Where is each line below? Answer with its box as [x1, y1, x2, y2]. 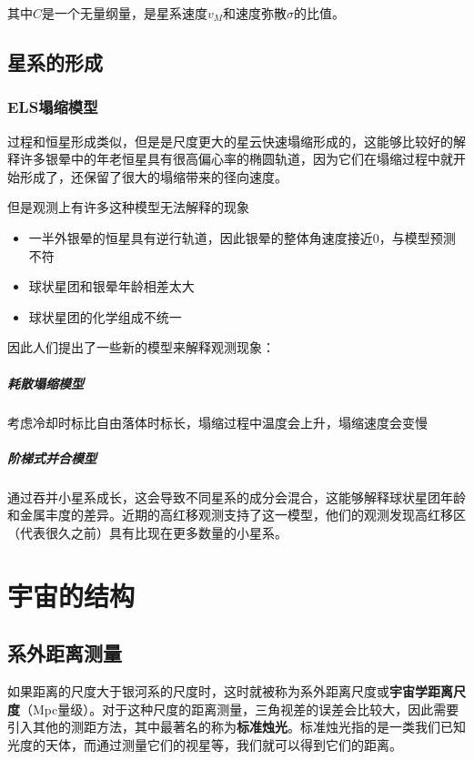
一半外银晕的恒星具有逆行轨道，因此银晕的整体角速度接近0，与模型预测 [28, 228, 456, 247]
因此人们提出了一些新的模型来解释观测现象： [7, 338, 275, 357]
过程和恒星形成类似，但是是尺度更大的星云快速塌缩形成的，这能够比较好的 [7, 131, 453, 150]
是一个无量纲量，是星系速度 [42, 4, 208, 22]
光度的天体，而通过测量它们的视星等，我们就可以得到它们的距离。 [7, 735, 402, 754]
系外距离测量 [7, 639, 122, 667]
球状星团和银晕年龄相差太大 [28, 277, 195, 296]
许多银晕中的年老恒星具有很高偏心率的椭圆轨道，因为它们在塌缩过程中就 [19, 149, 453, 168]
